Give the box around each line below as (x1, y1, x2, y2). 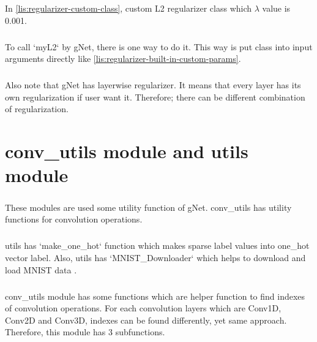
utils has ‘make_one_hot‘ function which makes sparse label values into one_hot (5, 239, 310, 252)
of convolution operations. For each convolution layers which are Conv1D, (5, 302, 282, 314)
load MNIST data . (5, 263, 77, 276)
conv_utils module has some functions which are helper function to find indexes (5, 289, 305, 302)
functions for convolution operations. (5, 213, 143, 226)
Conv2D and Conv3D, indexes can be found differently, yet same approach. (5, 313, 287, 326)
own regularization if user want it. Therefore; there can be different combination (5, 90, 305, 103)
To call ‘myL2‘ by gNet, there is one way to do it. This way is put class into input (5, 40, 313, 53)
